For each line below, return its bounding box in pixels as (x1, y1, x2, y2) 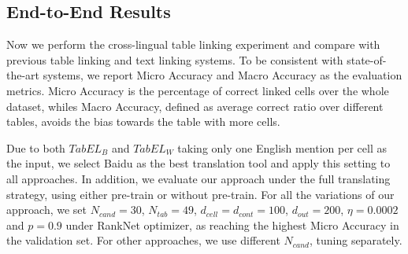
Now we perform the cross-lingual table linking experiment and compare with (6, 36, 380, 53)
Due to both (6, 139, 65, 156)
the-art (6, 67, 40, 83)
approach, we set (6, 201, 87, 218)
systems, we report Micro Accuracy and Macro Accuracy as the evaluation (43, 67, 402, 83)
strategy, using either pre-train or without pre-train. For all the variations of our (6, 186, 395, 202)
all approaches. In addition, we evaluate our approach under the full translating (6, 170, 391, 186)
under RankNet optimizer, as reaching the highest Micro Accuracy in (65, 216, 399, 233)
